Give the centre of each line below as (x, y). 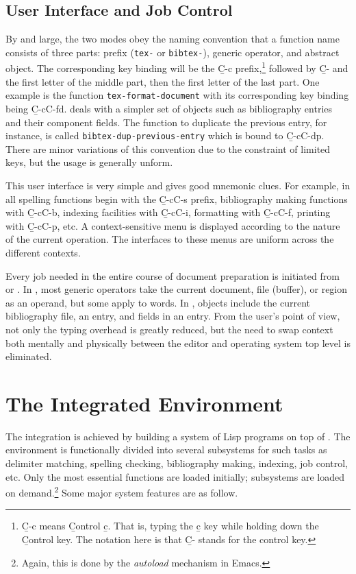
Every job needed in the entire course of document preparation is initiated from (173, 275)
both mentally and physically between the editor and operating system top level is (178, 343)
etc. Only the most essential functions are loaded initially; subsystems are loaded (175, 476)
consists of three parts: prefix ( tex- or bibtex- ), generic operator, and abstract (173, 52)
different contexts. (43, 252)
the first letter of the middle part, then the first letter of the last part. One (163, 81)
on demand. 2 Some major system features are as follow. (122, 491)
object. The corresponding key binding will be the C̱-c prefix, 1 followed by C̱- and (177, 67)
